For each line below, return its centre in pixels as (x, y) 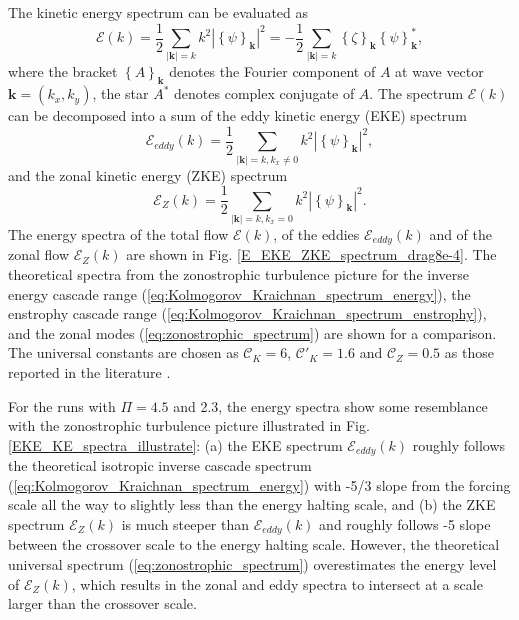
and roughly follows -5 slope (405, 524)
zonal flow (39, 254)
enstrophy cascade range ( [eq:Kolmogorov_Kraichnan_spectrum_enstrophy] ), (247, 313)
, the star (120, 93)
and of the (461, 233)
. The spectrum (416, 93)
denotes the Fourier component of (272, 71)
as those (469, 352)
